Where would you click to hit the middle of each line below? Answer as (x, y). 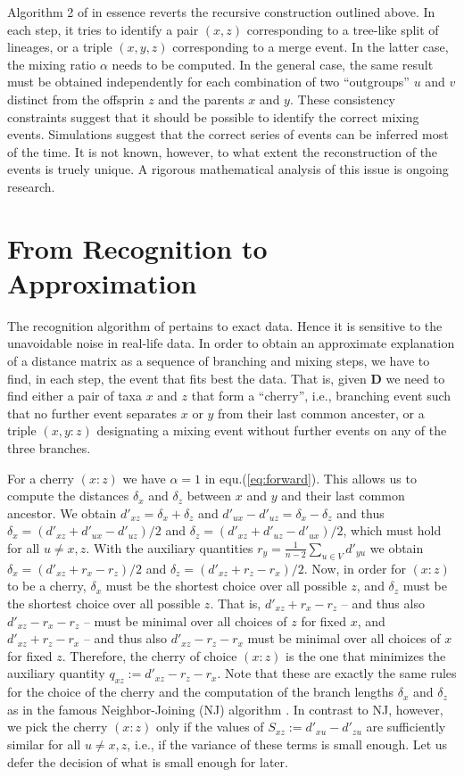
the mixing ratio (52, 64)
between (209, 496)
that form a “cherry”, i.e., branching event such (321, 396)
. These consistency (343, 99)
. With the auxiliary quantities (170, 547)
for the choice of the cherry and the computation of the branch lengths (201, 692)
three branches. (49, 448)
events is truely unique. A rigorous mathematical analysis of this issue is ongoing (228, 169)
